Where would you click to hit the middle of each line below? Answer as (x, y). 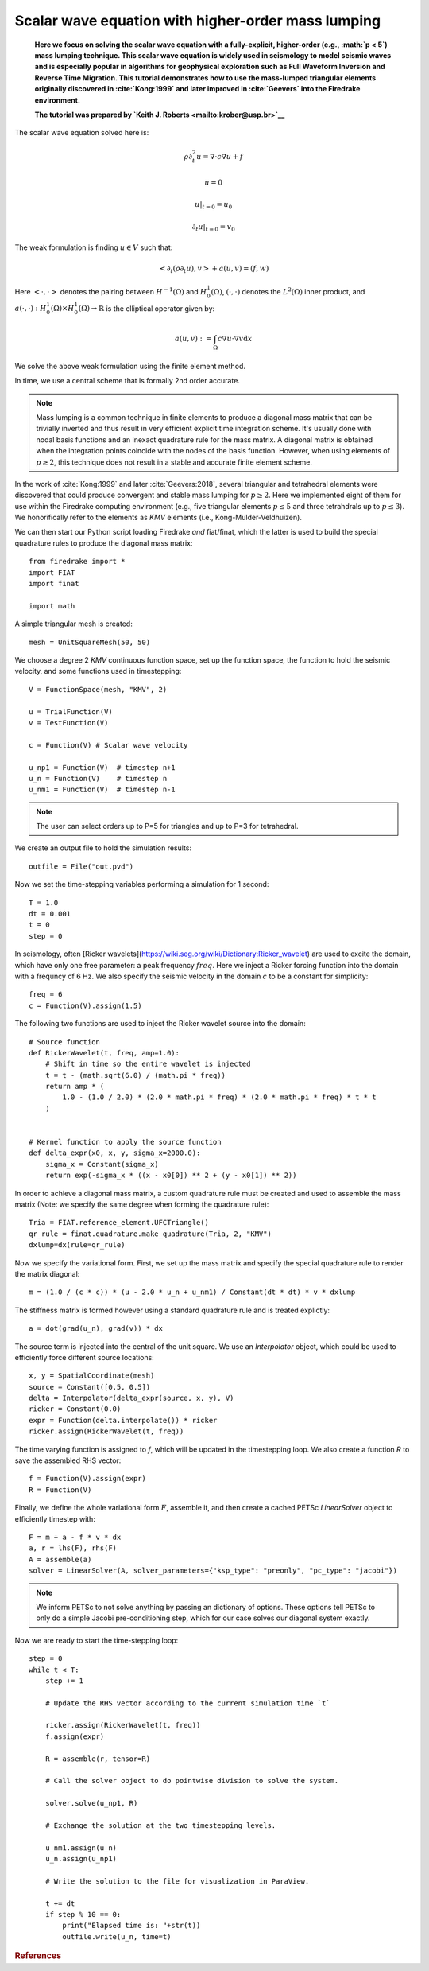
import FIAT (52, 572)
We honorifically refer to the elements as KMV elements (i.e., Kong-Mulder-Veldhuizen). (158, 518)
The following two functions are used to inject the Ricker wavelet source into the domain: (160, 1024)
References (38, 1956)
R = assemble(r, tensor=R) (98, 1759)
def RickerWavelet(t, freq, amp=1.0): (104, 1053)
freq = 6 (46, 995)
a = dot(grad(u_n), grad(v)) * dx (96, 1329)
